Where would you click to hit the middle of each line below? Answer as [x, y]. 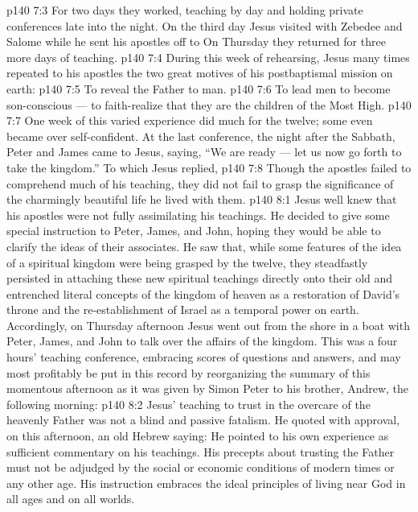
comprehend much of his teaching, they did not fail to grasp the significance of [200, 183]
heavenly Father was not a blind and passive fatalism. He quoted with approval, [203, 420]
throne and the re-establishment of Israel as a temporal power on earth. [183, 310]
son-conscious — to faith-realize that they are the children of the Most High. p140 [209, 104]
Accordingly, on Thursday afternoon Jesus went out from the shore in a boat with [208, 325]
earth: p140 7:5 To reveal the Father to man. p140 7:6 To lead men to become [199, 88]
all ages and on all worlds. [71, 499]
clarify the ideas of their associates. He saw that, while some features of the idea [204, 246]
